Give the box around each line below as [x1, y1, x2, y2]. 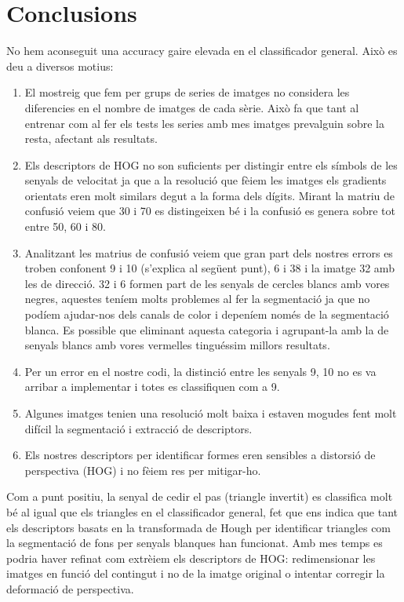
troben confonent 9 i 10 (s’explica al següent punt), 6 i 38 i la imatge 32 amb [24, 260, 395, 276]
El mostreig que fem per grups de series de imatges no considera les [24, 84, 350, 100]
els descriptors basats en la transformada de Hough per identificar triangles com [6, 519, 391, 535]
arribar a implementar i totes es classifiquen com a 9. [24, 378, 280, 395]
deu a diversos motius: [6, 57, 114, 74]
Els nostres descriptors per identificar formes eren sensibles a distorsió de [24, 447, 376, 463]
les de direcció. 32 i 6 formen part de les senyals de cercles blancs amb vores [24, 275, 390, 291]
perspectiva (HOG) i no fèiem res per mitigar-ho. [24, 462, 261, 478]
